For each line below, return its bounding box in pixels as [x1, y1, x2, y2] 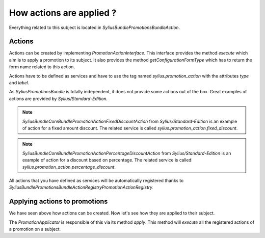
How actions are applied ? [9, 7, 117, 18]
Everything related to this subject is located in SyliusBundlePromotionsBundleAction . [9, 25, 180, 30]
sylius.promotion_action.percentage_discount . [22, 164, 116, 170]
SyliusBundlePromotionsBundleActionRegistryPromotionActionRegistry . [9, 185, 154, 190]
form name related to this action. [9, 64, 75, 70]
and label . [9, 80, 29, 86]
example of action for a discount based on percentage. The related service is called [22, 157, 191, 163]
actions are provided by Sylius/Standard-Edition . [9, 96, 108, 102]
